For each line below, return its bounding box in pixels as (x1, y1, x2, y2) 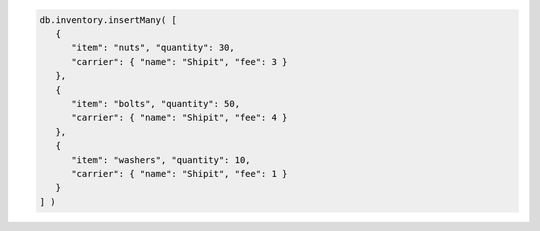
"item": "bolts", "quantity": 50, (71, 98, 240, 109)
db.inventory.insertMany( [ (39, 14, 177, 25)
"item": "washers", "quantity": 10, (71, 154, 251, 165)
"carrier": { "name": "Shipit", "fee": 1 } (71, 168, 288, 179)
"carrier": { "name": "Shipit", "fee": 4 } (71, 112, 288, 124)
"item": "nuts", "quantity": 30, (71, 42, 235, 54)
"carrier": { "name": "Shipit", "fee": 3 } (71, 56, 288, 67)
